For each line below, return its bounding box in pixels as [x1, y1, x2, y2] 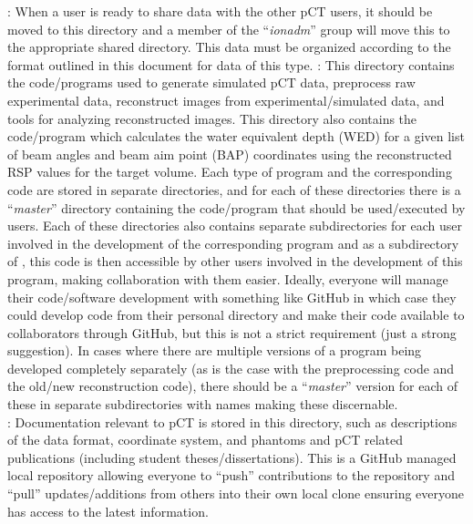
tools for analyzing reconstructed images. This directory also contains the [7, 108, 417, 128]
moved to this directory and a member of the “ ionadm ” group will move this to [7, 19, 450, 38]
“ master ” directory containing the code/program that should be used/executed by [7, 198, 466, 217]
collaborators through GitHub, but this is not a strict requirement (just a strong [7, 323, 457, 342]
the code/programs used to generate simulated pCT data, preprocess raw [7, 73, 416, 92]
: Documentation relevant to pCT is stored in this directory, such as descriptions [7, 412, 458, 431]
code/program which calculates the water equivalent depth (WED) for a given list [7, 127, 465, 146]
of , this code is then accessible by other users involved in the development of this [7, 252, 463, 271]
